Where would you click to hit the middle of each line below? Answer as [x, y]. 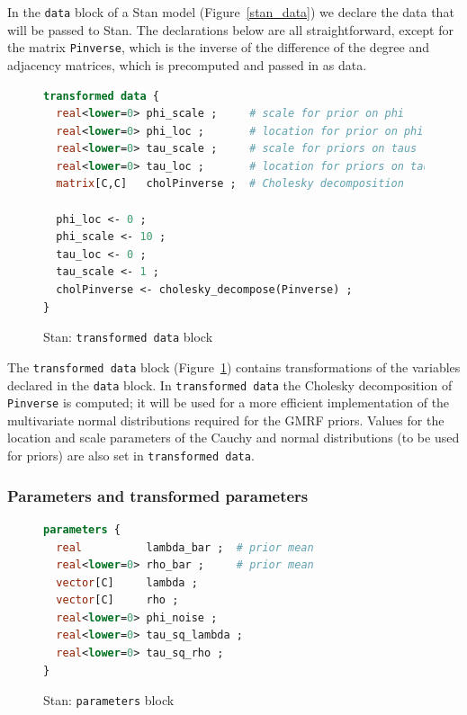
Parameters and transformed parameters [158, 495]
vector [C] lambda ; [127, 582]
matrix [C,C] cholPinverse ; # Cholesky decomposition [230, 184]
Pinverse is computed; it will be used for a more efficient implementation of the [229, 402]
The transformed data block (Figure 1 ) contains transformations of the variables [234, 366]
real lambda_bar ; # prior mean [185, 547]
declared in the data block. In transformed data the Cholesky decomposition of [230, 384]
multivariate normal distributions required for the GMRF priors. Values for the [226, 420]
